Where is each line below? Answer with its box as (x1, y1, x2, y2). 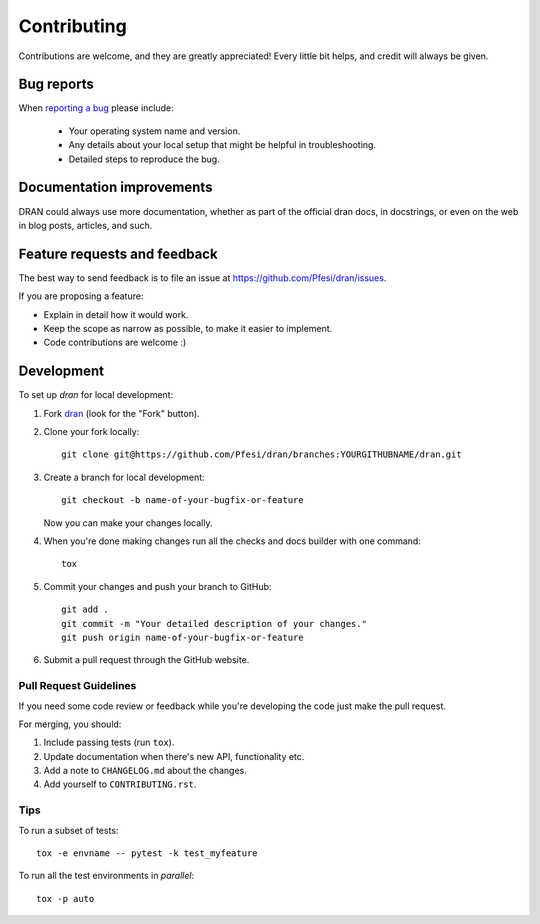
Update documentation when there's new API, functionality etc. (43, 750, 305, 762)
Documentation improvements (18, 179, 213, 196)
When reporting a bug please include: (18, 102, 174, 114)
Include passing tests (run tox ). (43, 736, 175, 749)
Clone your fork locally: (43, 426, 140, 438)
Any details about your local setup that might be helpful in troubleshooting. (68, 139, 377, 151)
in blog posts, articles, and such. (18, 219, 153, 231)
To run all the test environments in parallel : (18, 870, 195, 882)
